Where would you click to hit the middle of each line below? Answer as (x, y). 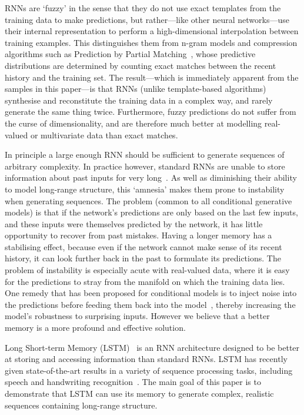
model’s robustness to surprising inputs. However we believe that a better (137, 316)
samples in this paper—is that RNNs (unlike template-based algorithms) (136, 89)
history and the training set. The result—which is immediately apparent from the (152, 77)
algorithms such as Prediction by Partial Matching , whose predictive (130, 54)
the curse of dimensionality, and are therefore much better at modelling (133, 123)
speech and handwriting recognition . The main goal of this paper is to (133, 382)
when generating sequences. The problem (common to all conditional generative (148, 200)
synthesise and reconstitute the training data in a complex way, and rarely (139, 100)
